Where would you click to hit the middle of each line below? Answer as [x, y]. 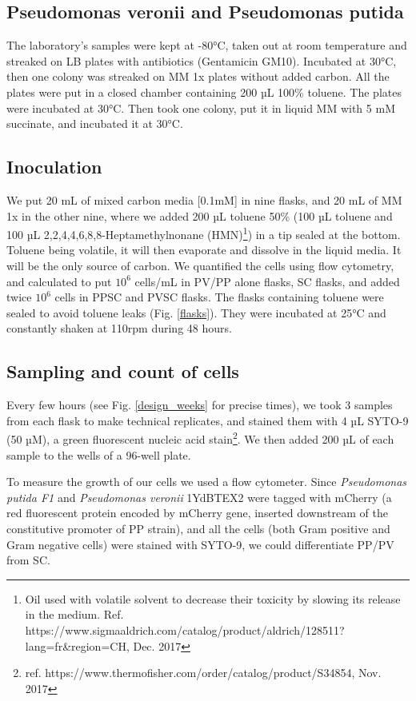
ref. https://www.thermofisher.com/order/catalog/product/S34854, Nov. [203, 673]
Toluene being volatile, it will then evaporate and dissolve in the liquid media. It [204, 250]
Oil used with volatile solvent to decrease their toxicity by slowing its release [213, 598]
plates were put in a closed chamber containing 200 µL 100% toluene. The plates [204, 92]
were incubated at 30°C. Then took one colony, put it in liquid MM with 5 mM [201, 108]
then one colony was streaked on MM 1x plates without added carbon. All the [198, 76]
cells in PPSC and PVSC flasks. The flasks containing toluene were [219, 297]
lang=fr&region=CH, [77, 645]
